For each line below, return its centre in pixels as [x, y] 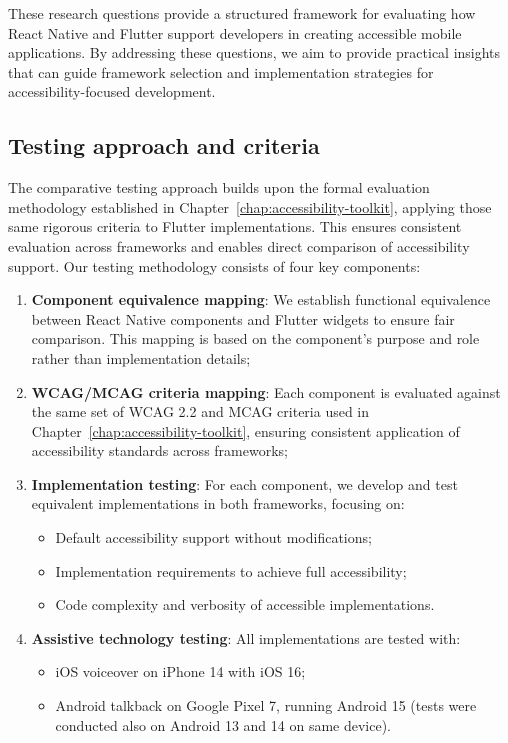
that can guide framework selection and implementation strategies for [221, 71]
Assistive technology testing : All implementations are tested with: [246, 637]
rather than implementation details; [141, 357]
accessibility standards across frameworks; [159, 450]
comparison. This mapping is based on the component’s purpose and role [255, 338]
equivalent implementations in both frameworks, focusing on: [218, 503]
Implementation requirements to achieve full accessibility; [231, 570]
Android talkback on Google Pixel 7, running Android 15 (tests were [266, 705]
